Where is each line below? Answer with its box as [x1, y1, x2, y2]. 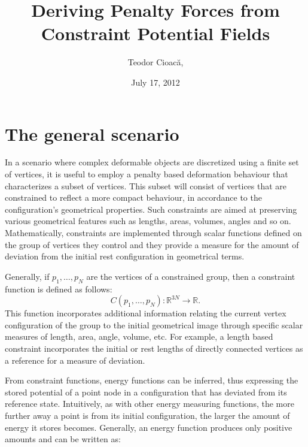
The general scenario [5, 121, 179, 146]
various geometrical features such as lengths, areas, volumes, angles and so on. [5, 215, 291, 227]
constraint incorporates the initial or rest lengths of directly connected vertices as [5, 342, 303, 354]
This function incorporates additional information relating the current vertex [5, 307, 286, 319]
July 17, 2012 [131, 75, 180, 88]
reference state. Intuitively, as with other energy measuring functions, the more [5, 397, 294, 410]
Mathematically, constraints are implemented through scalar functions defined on [5, 226, 302, 238]
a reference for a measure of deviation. [5, 354, 145, 366]
